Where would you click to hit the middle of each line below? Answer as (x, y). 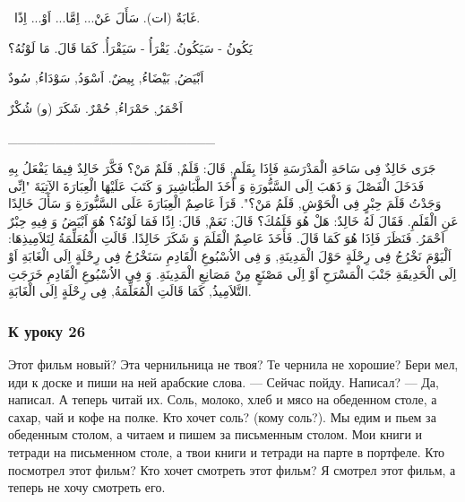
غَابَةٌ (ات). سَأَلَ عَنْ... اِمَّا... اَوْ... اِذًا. (108, 17)
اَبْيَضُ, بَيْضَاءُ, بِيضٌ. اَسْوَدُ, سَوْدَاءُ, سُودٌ (106, 78)
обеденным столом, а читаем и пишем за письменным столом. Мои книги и (215, 434)
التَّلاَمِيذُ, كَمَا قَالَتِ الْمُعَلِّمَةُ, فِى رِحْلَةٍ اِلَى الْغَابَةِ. (130, 291)
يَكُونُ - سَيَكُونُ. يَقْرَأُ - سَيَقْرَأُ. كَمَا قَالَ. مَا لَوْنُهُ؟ (130, 47)
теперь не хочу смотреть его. (87, 487)
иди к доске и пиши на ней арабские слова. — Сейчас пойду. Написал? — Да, (224, 381)
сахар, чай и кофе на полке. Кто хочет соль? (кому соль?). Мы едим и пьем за (222, 416)
